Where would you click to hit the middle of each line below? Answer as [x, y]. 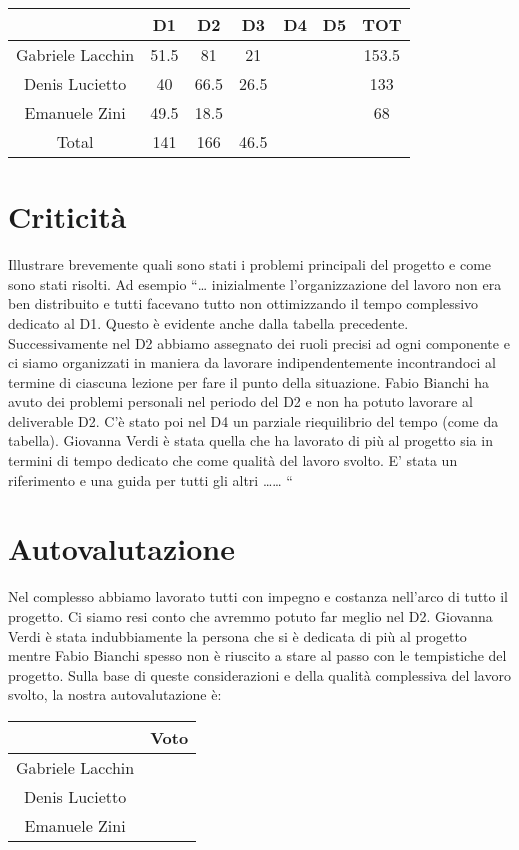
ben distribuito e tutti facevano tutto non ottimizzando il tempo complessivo [243, 303]
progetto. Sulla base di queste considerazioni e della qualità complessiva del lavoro [259, 674]
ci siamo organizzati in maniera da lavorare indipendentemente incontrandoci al [252, 362]
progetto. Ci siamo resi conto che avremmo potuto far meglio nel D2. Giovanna [250, 615]
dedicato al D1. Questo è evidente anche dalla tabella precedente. [208, 322]
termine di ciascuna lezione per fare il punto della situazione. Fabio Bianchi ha [248, 381]
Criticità [67, 216]
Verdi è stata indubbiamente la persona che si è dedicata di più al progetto [237, 635]
